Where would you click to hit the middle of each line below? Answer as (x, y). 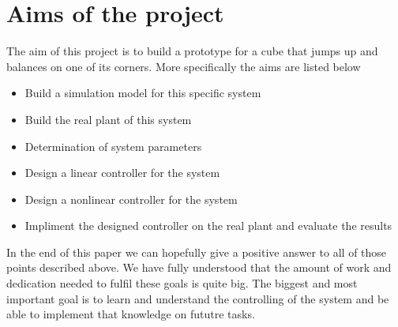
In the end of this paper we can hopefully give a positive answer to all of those (197, 252)
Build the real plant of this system (108, 119)
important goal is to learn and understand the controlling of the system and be (198, 298)
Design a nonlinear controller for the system (131, 199)
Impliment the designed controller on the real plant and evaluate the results (208, 226)
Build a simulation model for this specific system (143, 93)
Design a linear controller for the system (122, 173)
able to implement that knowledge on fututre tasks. (131, 314)
